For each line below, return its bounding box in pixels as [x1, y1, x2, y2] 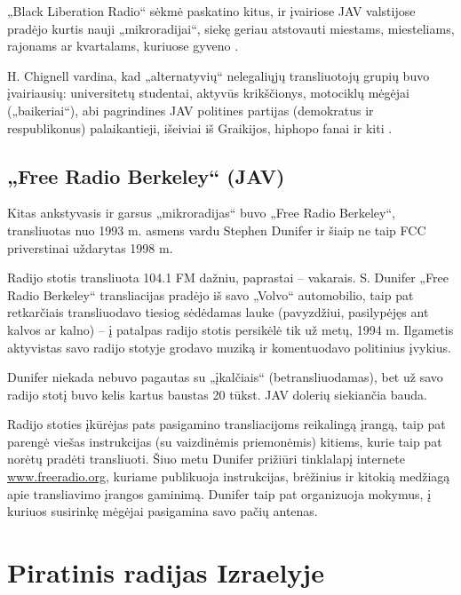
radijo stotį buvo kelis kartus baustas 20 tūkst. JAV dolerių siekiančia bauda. [7, 385, 428, 403]
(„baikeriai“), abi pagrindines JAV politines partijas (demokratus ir [7, 100, 374, 119]
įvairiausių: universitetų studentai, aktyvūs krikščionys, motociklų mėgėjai [7, 83, 409, 102]
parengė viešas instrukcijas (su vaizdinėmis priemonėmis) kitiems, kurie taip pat [7, 432, 442, 450]
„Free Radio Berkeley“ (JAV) [7, 162, 285, 189]
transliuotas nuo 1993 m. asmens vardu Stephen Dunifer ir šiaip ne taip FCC [7, 220, 426, 239]
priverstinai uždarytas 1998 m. [7, 238, 173, 257]
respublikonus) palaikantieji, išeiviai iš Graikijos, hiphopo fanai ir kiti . [7, 118, 393, 137]
